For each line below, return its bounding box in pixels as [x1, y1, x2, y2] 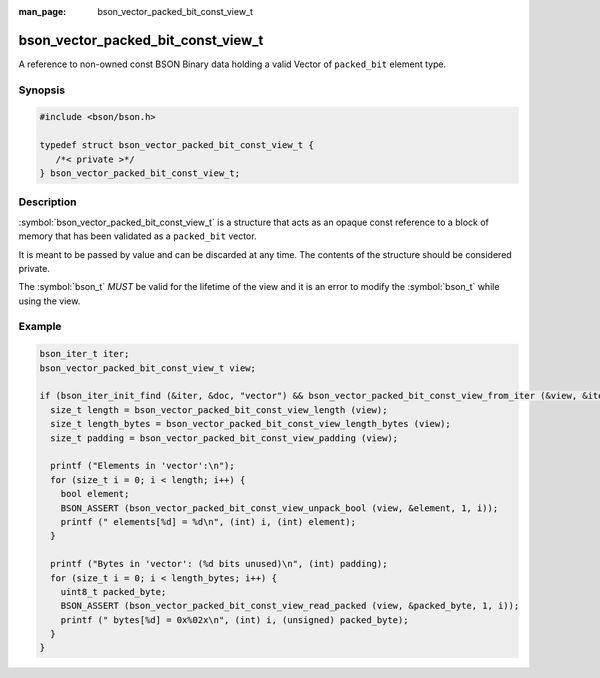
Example [18, 320, 62, 334]
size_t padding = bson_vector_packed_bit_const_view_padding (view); [50, 432, 399, 444]
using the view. [18, 295, 81, 307]
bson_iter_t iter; [39, 348, 130, 360]
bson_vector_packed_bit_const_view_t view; [39, 362, 257, 374]
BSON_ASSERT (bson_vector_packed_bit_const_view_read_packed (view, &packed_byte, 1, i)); [60, 600, 520, 612]
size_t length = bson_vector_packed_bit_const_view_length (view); [50, 404, 388, 415]
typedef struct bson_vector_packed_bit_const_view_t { [39, 140, 314, 151]
